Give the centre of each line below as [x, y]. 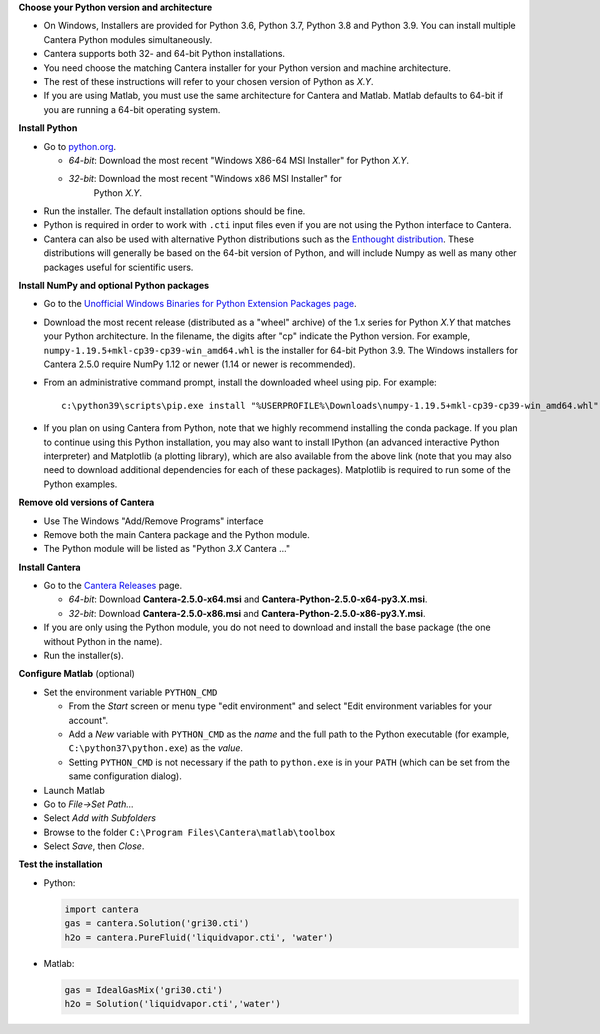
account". [88, 720]
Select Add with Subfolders [100, 818]
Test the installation [61, 864]
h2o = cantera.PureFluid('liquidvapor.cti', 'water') [199, 937]
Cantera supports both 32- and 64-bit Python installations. [164, 54]
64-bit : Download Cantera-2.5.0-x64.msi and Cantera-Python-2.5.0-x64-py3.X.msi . [248, 599]
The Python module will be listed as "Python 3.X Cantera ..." [166, 549]
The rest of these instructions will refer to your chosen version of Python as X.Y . [208, 81]
